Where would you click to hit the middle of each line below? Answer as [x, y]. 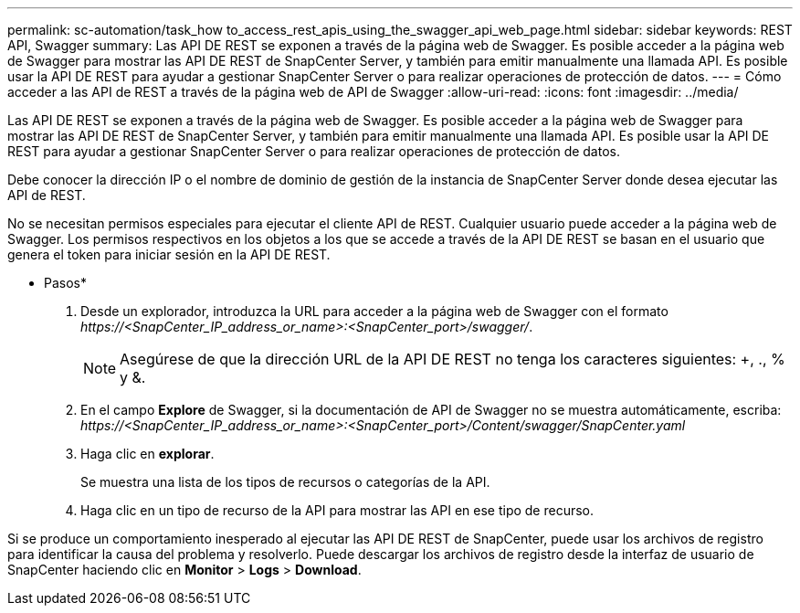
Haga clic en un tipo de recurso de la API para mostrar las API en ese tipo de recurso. [337, 510]
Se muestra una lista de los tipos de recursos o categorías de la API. [285, 482]
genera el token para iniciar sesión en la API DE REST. [169, 254]
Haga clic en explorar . [147, 454]
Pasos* [65, 283]
